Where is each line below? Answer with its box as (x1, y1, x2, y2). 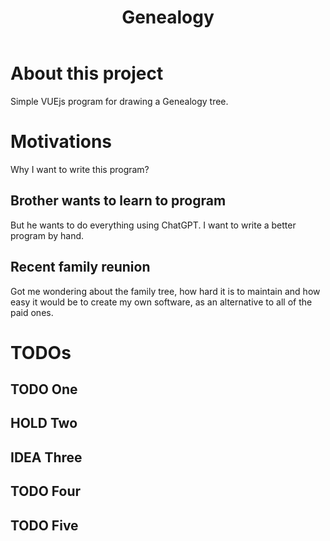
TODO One (10, 381, 78, 398)
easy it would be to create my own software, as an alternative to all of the (10, 296, 313, 308)
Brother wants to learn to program (10, 192, 227, 210)
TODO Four (10, 483, 82, 500)
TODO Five (10, 517, 79, 534)
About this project (10, 62, 164, 85)
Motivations (10, 131, 112, 153)
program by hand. (10, 229, 85, 241)
